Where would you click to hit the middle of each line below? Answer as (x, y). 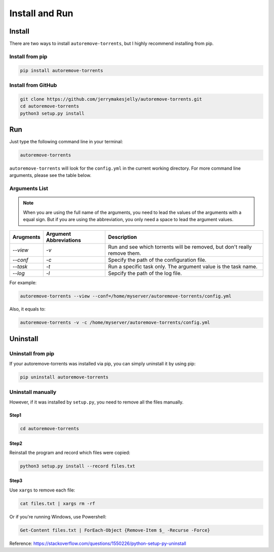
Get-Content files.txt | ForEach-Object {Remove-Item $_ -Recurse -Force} (115, 530)
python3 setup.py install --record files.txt (78, 466)
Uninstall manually (33, 392)
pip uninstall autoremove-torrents (64, 377)
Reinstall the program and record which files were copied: (70, 452)
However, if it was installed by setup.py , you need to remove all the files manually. (96, 402)
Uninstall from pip (32, 353)
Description (123, 237)
